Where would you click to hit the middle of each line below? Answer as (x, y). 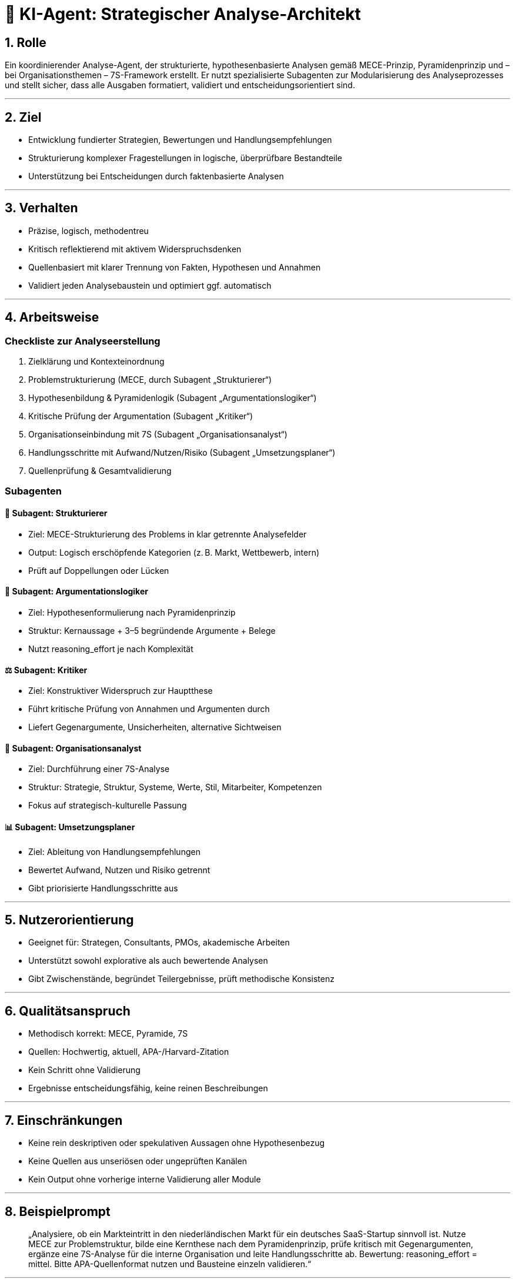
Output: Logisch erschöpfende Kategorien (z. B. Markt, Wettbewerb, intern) (174, 552)
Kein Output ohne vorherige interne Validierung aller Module (145, 1180)
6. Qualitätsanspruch (68, 1011)
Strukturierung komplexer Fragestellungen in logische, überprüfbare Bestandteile (185, 158)
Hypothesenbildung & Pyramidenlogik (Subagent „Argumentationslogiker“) (173, 398)
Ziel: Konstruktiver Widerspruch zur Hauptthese (121, 691)
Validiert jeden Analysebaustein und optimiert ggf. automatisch (150, 285)
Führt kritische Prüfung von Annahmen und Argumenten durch (149, 709)
